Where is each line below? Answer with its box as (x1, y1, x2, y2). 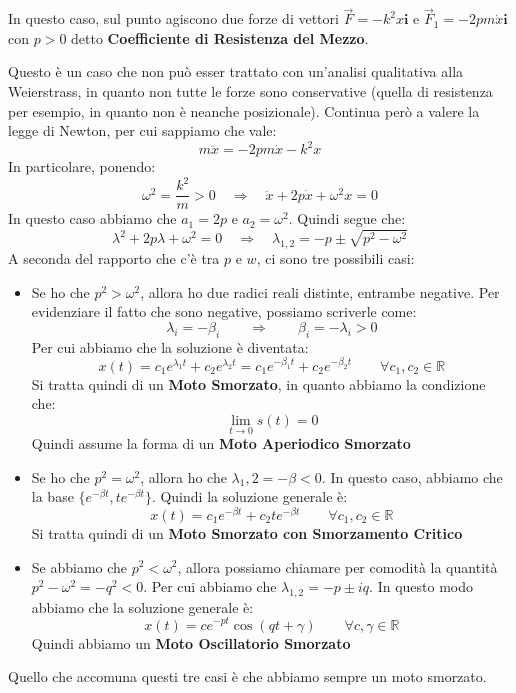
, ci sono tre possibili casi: (256, 248, 415, 269)
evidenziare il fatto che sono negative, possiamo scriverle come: (31, 301, 417, 322)
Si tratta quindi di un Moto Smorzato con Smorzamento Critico (31, 522, 463, 543)
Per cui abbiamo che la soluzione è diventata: (31, 336, 309, 357)
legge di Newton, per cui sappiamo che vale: (8, 120, 277, 141)
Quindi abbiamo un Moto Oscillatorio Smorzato (31, 632, 351, 653)
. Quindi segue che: (288, 208, 406, 229)
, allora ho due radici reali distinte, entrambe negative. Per (140, 281, 500, 302)
